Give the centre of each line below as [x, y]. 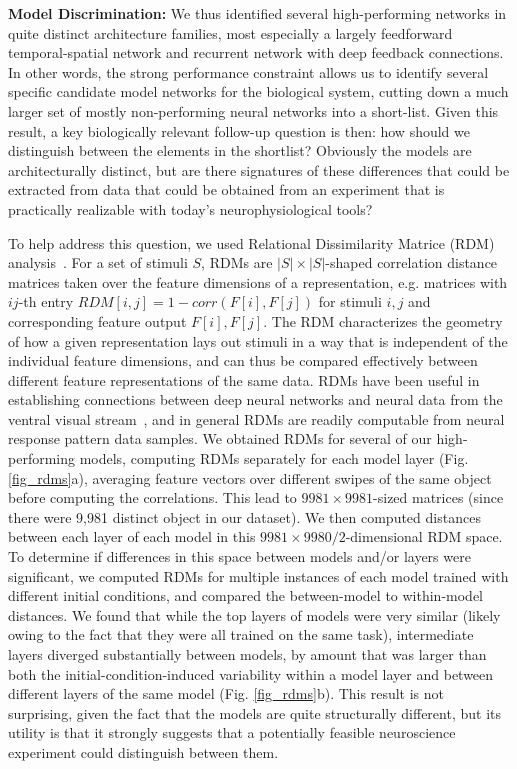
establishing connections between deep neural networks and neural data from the [255, 399]
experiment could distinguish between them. [143, 751]
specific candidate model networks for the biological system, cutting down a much [258, 91]
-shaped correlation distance [411, 262]
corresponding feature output [97, 320]
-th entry [46, 301]
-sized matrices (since [438, 497]
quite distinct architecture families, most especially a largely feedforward [230, 32]
